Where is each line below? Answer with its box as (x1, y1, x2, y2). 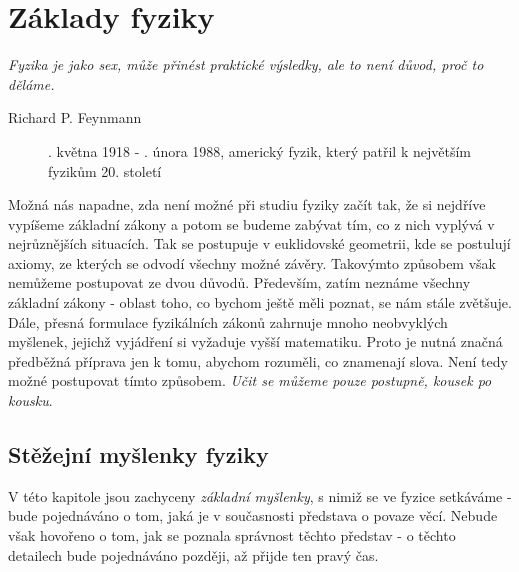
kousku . (8, 390, 53, 411)
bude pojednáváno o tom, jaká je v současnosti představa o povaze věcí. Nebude (8, 505, 498, 526)
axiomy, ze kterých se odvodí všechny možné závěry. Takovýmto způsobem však (8, 252, 496, 273)
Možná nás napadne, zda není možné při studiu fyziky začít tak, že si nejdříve (8, 194, 486, 215)
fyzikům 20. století (48, 160, 162, 181)
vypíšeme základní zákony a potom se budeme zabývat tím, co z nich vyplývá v (8, 213, 495, 234)
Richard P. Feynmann (8, 107, 142, 128)
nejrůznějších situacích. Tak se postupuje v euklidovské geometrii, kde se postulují (8, 233, 511, 254)
